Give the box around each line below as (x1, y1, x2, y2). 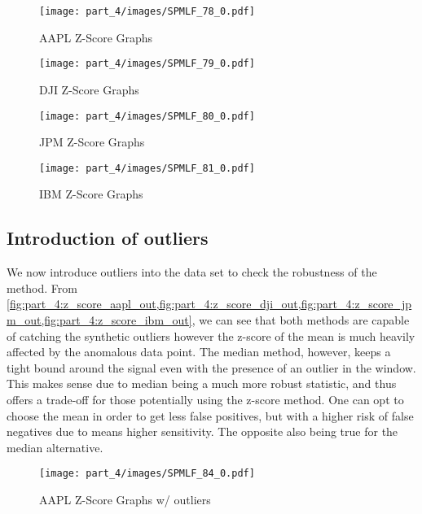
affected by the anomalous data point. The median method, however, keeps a (7, 343, 391, 360)
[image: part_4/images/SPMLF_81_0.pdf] (39, 162, 255, 174)
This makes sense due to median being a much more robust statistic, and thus (7, 375, 397, 392)
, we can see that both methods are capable (191, 311, 410, 328)
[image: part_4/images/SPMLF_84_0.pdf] (39, 468, 255, 480)
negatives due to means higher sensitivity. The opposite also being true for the (7, 423, 398, 440)
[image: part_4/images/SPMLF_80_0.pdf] (39, 110, 255, 122)
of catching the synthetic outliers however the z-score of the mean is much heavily (7, 327, 415, 344)
